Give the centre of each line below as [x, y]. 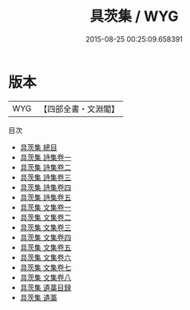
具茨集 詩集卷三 [46, 177]
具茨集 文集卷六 [46, 257]
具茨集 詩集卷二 [46, 167]
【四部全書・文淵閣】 [79, 109]
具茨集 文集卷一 [46, 207]
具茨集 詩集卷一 [46, 157]
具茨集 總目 [38, 147]
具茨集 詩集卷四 [46, 187]
